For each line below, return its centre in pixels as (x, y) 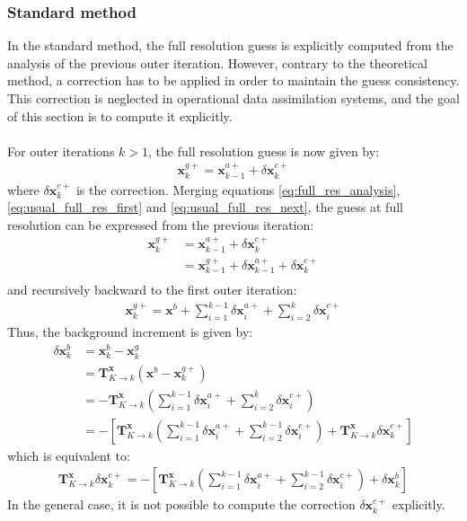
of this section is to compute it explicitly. (120, 115)
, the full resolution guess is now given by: (264, 150)
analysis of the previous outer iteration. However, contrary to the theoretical (217, 62)
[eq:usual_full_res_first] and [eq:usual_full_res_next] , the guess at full (205, 207)
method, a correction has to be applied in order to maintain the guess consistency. (233, 80)
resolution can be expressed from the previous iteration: (161, 224)
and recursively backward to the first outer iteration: (152, 289)
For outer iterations (61, 150)
